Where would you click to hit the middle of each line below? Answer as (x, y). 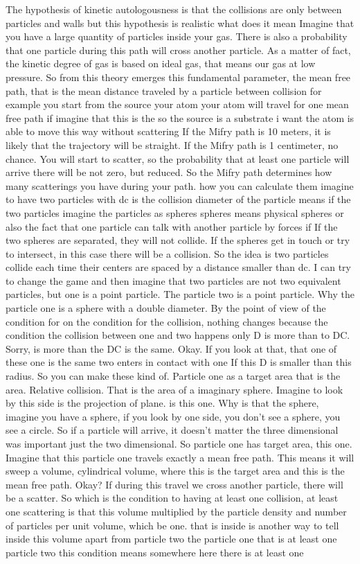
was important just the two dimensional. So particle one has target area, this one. (179, 443)
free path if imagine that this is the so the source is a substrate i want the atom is (180, 117)
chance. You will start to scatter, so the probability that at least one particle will (178, 158)
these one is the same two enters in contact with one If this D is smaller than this (179, 362)
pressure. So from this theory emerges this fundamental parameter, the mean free (178, 77)
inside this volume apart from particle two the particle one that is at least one (171, 539)
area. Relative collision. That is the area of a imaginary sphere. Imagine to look (174, 389)
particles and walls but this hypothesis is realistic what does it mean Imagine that (180, 23)
